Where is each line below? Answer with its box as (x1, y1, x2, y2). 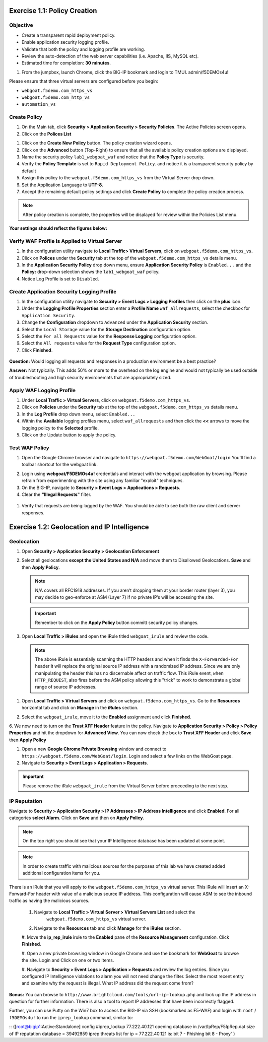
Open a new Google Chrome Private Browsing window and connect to (21, 746, 167, 752)
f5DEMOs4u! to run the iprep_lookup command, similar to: (9, 1014, 134, 1020)
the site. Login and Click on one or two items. (21, 957, 114, 963)
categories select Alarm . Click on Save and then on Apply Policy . (9, 815, 144, 821)
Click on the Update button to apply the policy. (21, 432, 117, 438)
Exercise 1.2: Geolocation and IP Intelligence (9, 523, 149, 531)
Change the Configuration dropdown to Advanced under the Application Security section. (21, 319, 208, 325)
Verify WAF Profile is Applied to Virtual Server (9, 237, 123, 244)
